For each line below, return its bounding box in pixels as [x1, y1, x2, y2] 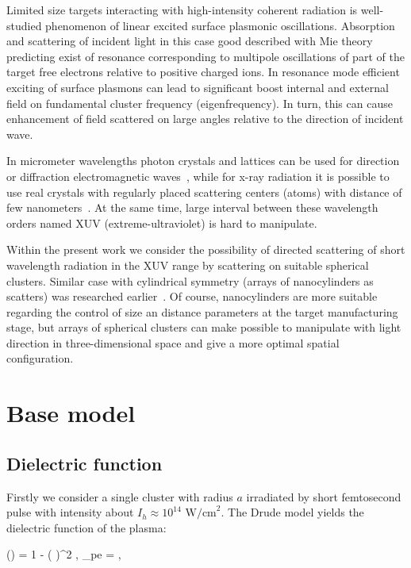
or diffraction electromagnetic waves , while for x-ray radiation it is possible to [6, 167, 390, 184]
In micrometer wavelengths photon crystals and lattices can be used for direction [6, 152, 400, 169]
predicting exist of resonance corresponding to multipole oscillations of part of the [6, 48, 405, 64]
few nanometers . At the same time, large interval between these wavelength [6, 199, 378, 216]
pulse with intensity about [6, 504, 134, 520]
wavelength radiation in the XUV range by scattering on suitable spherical [6, 256, 369, 273]
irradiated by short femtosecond [246, 488, 401, 505]
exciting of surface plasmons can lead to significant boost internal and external [6, 79, 389, 95]
